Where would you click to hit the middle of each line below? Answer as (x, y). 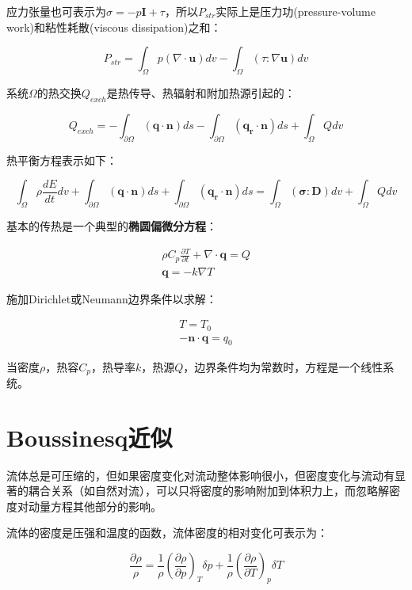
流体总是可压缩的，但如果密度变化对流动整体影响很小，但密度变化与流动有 (200, 475)
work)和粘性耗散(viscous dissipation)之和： (114, 27)
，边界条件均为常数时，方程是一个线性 (283, 366)
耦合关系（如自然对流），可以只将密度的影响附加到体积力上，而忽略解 (208, 491)
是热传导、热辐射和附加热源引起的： (201, 92)
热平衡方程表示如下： (62, 160)
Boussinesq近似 (90, 437)
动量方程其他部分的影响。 (95, 506)
